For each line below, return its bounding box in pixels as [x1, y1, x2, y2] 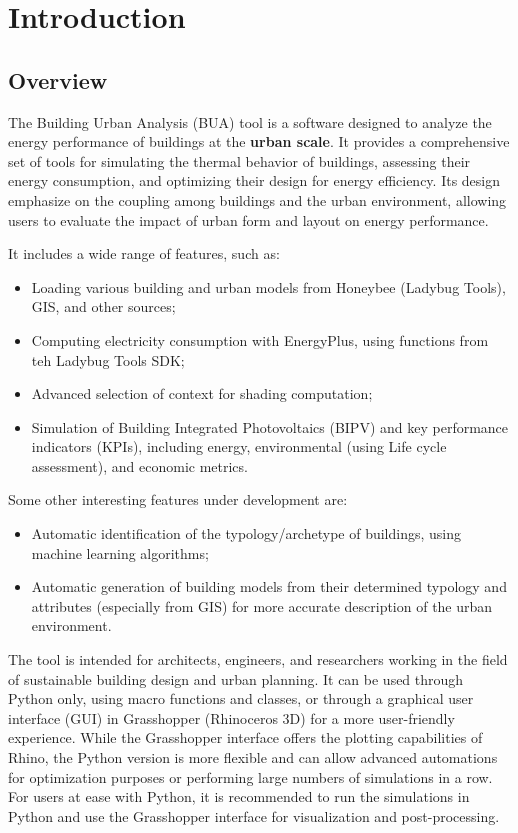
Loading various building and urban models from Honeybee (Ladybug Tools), [31, 276, 506, 297]
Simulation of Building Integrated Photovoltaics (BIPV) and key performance [31, 416, 509, 437]
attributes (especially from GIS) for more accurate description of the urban [31, 595, 493, 616]
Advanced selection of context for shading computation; [31, 383, 373, 404]
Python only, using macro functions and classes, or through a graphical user [8, 688, 474, 709]
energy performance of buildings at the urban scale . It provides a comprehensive [8, 131, 510, 152]
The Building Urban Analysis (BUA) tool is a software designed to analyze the [8, 111, 492, 132]
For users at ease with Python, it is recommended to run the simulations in [8, 786, 470, 807]
